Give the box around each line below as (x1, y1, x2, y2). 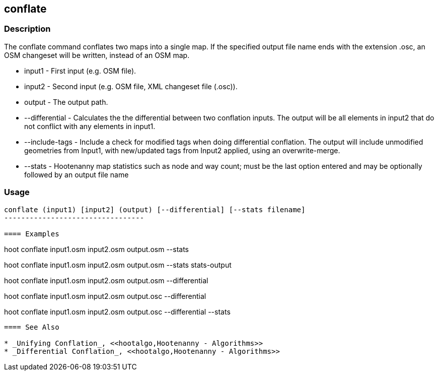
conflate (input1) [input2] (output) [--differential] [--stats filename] (4, 205, 306, 214)
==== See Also (4, 323, 59, 331)
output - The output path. (24, 97, 108, 106)
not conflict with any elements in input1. (24, 121, 156, 131)
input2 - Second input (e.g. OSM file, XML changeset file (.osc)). (24, 82, 238, 91)
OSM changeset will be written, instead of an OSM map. (4, 50, 190, 59)
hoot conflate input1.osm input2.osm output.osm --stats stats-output (4, 260, 232, 269)
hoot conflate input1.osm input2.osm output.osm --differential (4, 276, 208, 285)
